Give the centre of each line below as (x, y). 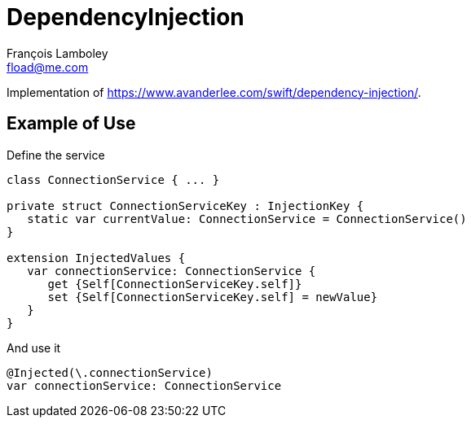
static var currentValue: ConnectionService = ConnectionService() (247, 219)
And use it (34, 348)
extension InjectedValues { (96, 258)
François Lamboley (57, 53)
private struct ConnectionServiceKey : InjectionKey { (185, 205)
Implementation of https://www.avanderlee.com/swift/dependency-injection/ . (214, 92)
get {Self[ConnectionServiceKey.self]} (175, 284)
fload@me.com (48, 67)
